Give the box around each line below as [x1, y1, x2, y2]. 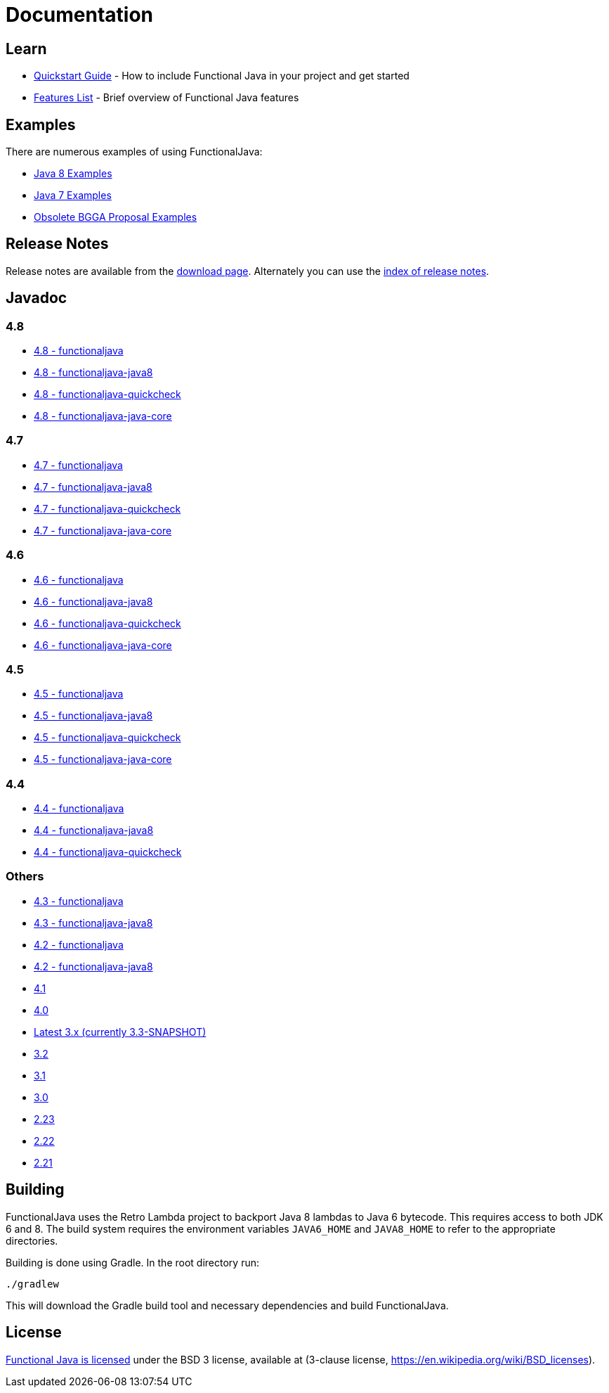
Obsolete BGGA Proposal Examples [34, 211, 197, 224]
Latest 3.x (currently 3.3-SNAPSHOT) [34, 1025, 207, 1038]
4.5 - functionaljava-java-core [34, 753, 172, 766]
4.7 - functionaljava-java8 [34, 480, 152, 493]
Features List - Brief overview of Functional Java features [34, 91, 299, 104]
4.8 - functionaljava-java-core [34, 410, 172, 423]
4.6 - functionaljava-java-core [34, 638, 172, 651]
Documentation [6, 3, 154, 27]
